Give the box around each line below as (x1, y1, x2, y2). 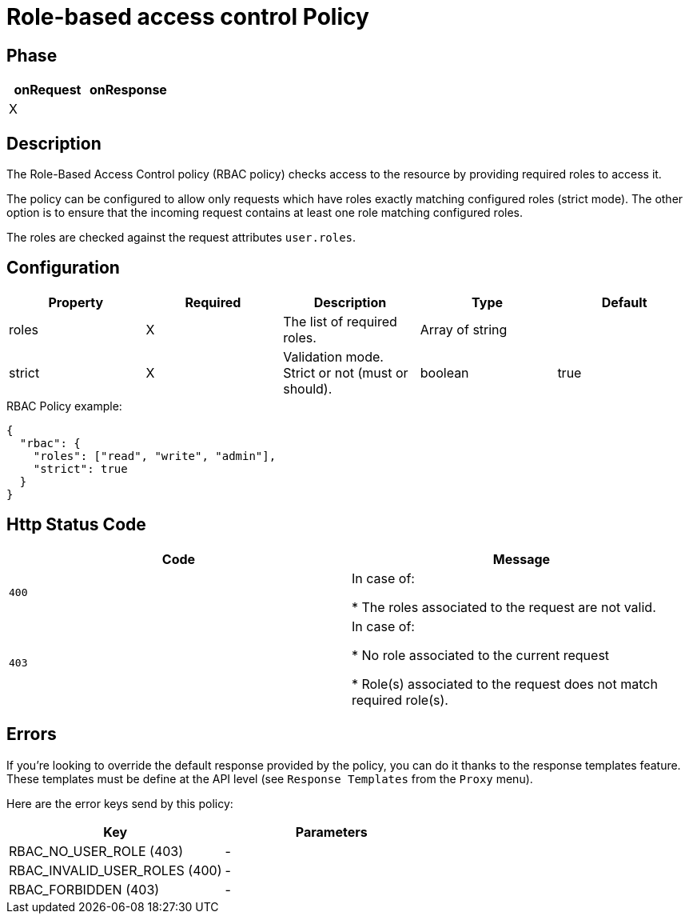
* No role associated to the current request (352, 646, 610, 663)
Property (48, 294, 104, 310)
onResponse (89, 82, 167, 98)
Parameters (295, 823, 368, 840)
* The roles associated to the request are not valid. (352, 598, 656, 615)
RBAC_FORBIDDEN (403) (9, 881, 160, 898)
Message (492, 550, 551, 567)
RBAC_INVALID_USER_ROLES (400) (9, 862, 222, 878)
